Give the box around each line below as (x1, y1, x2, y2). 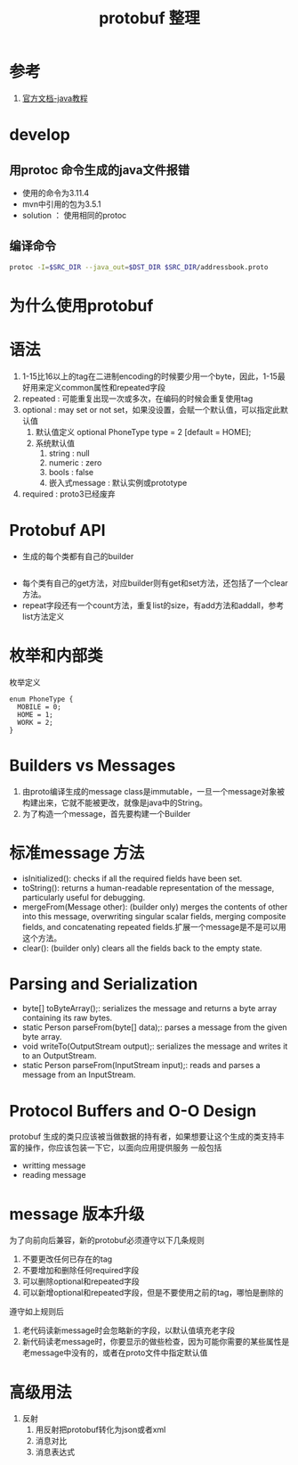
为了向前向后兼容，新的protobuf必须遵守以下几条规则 (9, 1235, 205, 1246)
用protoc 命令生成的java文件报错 (9, 162, 189, 177)
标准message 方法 (9, 843, 145, 863)
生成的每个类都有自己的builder (21, 550, 134, 562)
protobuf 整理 (99, 8, 200, 29)
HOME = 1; (17, 710, 53, 719)
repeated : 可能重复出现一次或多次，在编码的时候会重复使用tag (21, 393, 254, 404)
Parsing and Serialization (9, 974, 198, 994)
